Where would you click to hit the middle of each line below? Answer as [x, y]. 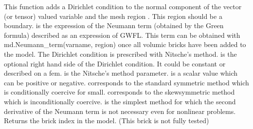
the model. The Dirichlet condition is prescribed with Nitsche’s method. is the [120, 54]
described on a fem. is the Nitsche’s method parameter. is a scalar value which [121, 73]
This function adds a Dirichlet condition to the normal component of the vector [123, 6]
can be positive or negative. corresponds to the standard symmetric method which [126, 82]
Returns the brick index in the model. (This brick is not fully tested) [107, 121]
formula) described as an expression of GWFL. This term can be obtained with [122, 35]
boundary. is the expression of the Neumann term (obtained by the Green [114, 25]
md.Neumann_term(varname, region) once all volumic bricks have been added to [125, 44]
